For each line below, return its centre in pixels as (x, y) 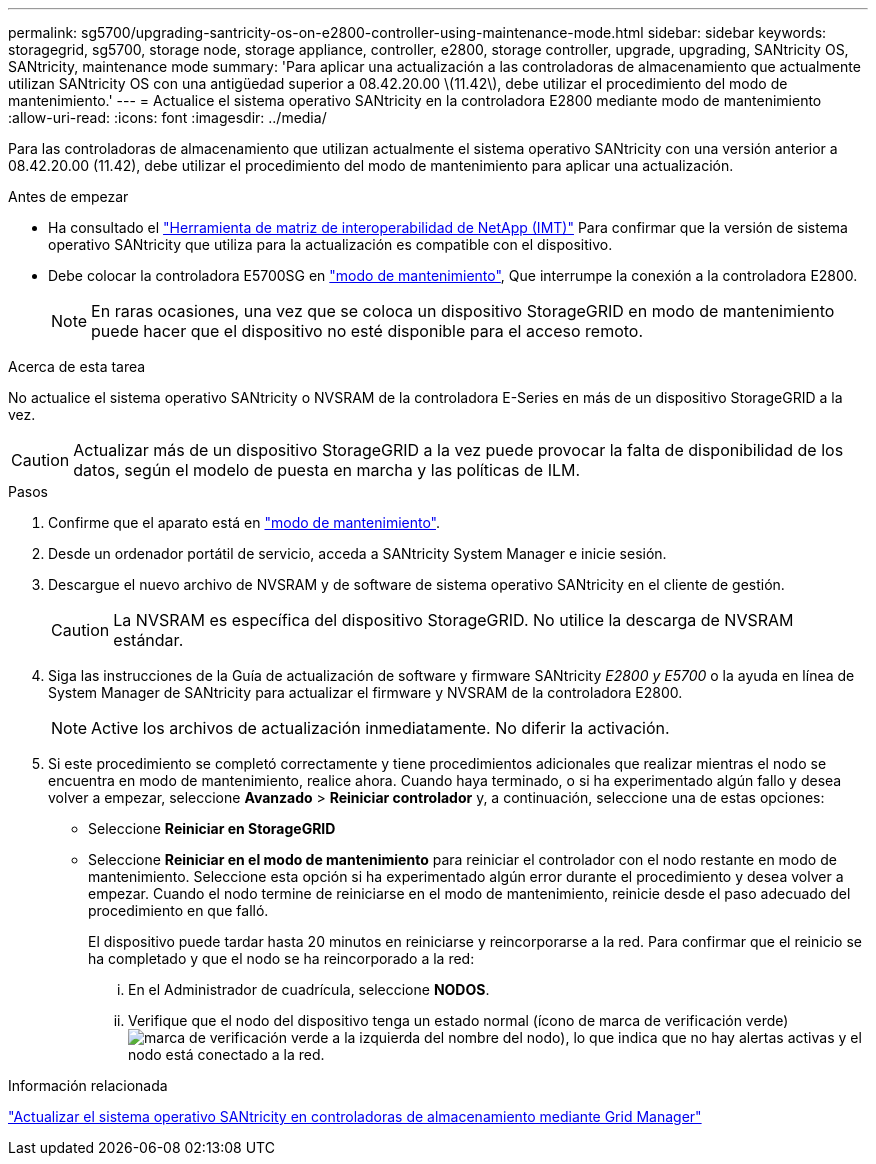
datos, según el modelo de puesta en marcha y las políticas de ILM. (327, 470)
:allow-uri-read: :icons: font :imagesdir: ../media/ (167, 117)
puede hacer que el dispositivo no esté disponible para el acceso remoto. (367, 331)
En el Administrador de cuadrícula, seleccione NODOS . (309, 989)
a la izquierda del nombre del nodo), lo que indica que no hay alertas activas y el (597, 1037)
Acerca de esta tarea (77, 366)
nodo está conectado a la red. (226, 1054)
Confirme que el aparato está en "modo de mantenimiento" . (244, 522)
